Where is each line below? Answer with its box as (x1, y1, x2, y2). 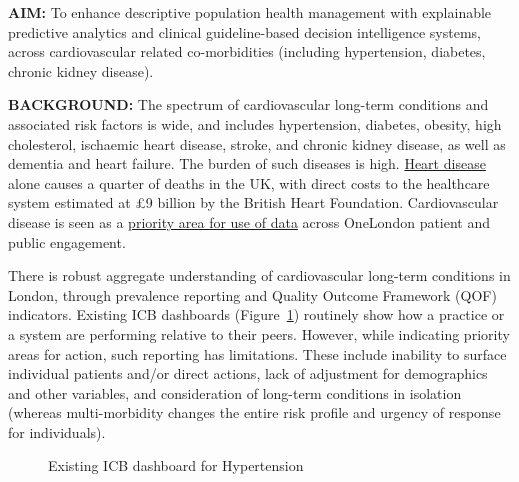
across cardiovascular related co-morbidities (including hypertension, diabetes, (8, 41, 486, 62)
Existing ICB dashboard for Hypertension (48, 455, 304, 476)
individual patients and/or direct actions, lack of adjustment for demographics (8, 363, 488, 384)
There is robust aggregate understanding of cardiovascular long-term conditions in (8, 265, 511, 286)
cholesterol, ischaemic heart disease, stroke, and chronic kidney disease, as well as (8, 133, 506, 154)
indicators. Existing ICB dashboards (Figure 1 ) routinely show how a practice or (8, 304, 505, 325)
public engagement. (8, 231, 126, 252)
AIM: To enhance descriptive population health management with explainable (8, 2, 492, 22)
